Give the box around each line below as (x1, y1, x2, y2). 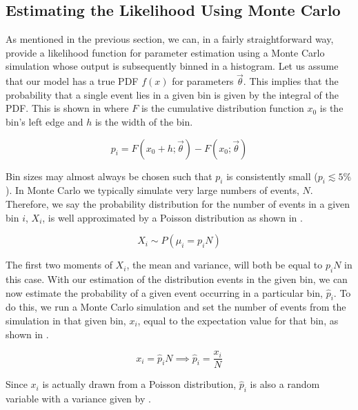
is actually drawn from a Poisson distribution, (42, 377, 237, 391)
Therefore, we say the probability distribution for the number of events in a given (6, 196, 350, 211)
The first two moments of (6, 257, 112, 272)
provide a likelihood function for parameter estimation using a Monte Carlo (6, 45, 325, 59)
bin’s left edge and (6, 114, 83, 128)
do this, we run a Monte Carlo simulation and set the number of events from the (6, 300, 346, 314)
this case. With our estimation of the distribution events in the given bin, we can (6, 271, 348, 286)
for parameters (172, 74, 234, 88)
